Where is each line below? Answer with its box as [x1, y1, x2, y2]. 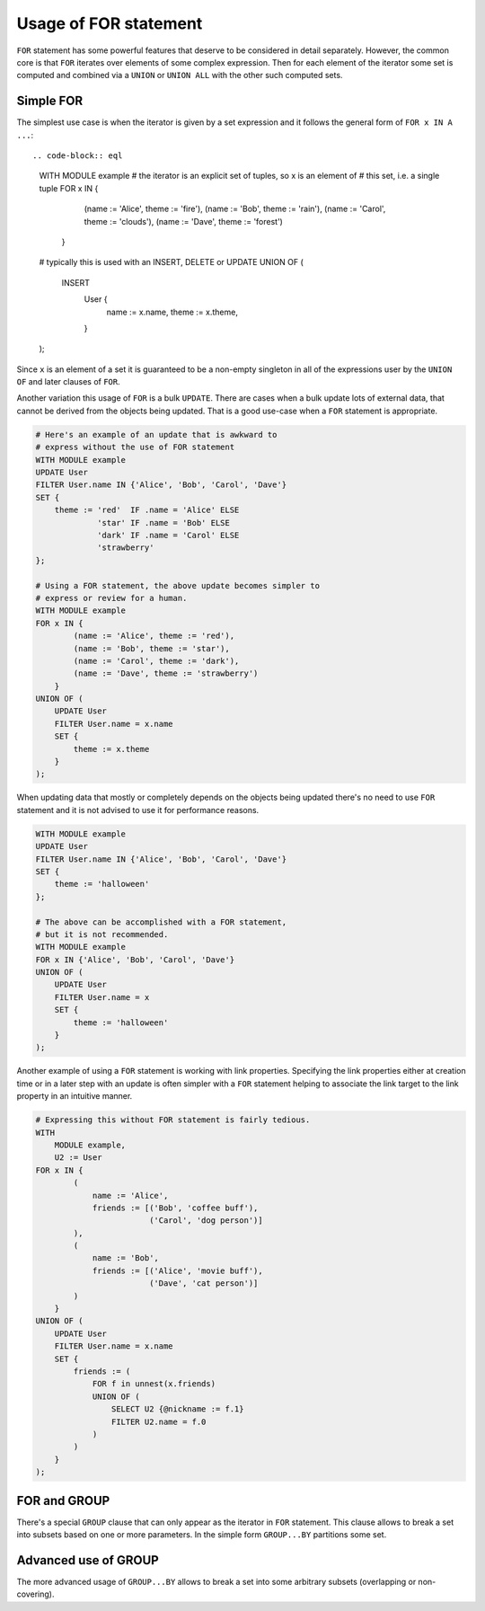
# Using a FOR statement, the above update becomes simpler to [35, 580, 321, 590]
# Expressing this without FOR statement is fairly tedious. [35, 1115, 311, 1125]
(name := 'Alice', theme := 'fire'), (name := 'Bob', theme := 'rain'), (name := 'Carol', [84, 203, 386, 215]
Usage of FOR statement [16, 13, 203, 33]
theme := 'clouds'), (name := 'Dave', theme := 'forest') [84, 216, 283, 226]
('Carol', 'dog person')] [148, 1216, 264, 1226]
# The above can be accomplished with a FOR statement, [35, 916, 287, 927]
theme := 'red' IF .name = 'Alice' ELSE [54, 505, 240, 516]
